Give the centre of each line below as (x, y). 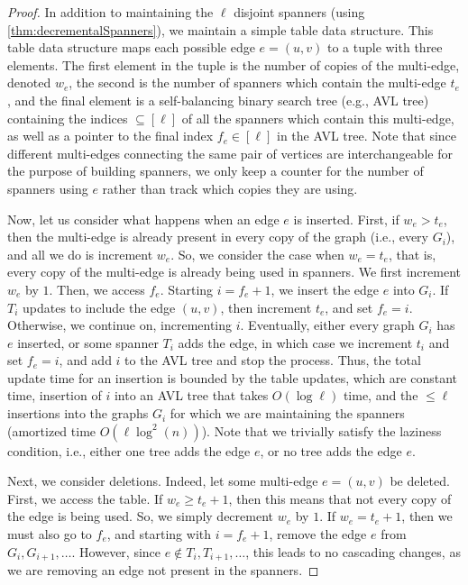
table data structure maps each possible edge (131, 47)
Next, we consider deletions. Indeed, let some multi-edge (163, 481)
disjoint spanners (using (299, 12)
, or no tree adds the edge (331, 450)
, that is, (412, 254)
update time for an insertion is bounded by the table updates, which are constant (233, 377)
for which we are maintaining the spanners (287, 413)
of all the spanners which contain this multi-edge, (318, 118)
